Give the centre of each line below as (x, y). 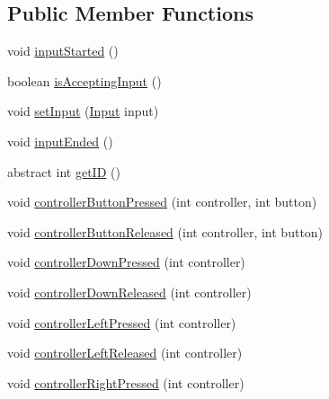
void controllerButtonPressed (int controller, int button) (162, 202)
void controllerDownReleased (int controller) (129, 292)
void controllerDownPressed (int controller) (126, 262)
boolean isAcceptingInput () (84, 80)
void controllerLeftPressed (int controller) (122, 322)
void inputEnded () (60, 141)
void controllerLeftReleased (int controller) (125, 353)
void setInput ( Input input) (83, 111)
